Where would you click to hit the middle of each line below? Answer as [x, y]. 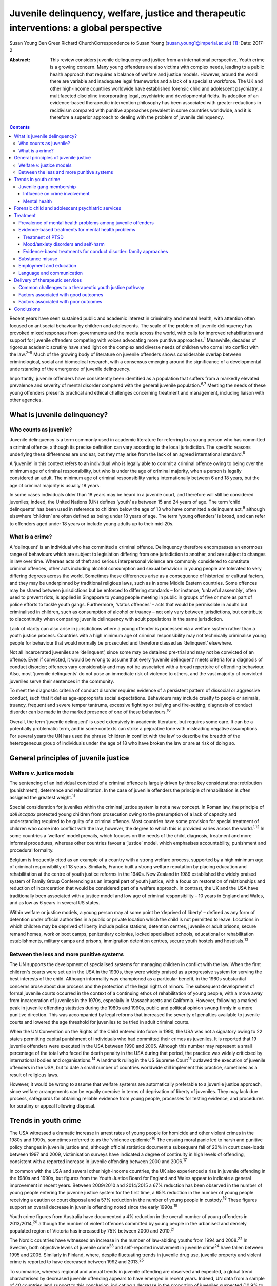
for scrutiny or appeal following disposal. [53, 1105]
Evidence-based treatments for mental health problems [77, 230]
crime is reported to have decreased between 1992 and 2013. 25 [76, 1261]
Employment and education [48, 266]
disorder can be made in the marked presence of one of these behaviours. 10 [90, 711]
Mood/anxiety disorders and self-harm [64, 244]
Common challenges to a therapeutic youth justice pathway [82, 288]
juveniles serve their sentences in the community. [62, 681]
